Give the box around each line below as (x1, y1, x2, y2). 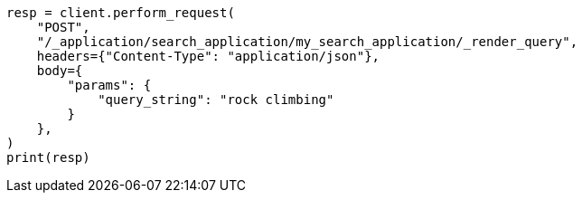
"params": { (67, 78, 152, 92)
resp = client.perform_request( (6, 5, 235, 20)
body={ (36, 63, 83, 78)
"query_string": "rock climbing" (98, 92, 334, 107)
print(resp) (6, 150, 90, 165)
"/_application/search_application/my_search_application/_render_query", (36, 34, 578, 49)
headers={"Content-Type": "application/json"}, (36, 49, 380, 63)
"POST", (36, 20, 90, 34)
